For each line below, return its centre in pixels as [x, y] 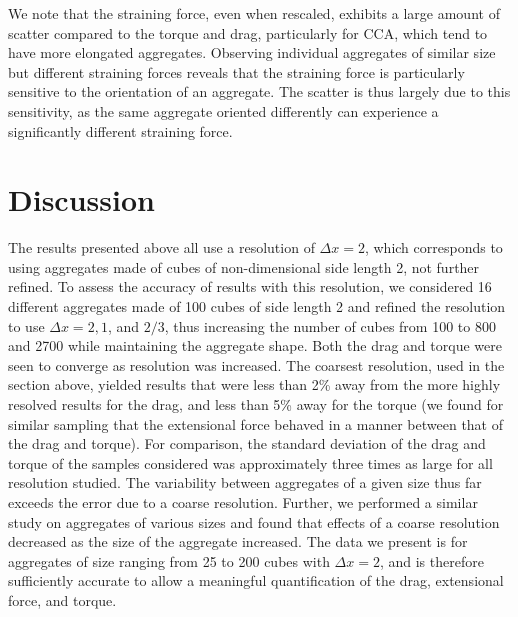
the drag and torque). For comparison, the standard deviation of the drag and [247, 443]
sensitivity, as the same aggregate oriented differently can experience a [223, 110]
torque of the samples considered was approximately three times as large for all [250, 462]
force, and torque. [62, 599]
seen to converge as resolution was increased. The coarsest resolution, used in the [256, 364]
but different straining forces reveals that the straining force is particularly [236, 71]
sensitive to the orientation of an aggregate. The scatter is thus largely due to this [259, 91]
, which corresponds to [433, 247]
